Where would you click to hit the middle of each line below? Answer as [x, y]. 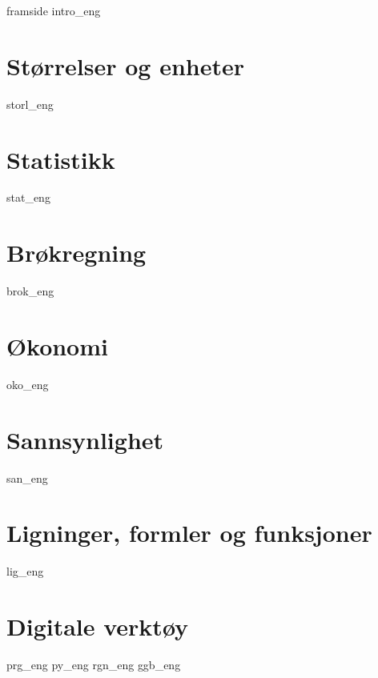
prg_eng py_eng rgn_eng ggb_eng [94, 665]
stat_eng [28, 197]
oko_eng [28, 384]
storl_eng [30, 104]
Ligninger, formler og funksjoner [189, 533]
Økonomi [57, 345]
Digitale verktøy [98, 626]
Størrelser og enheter [125, 65]
